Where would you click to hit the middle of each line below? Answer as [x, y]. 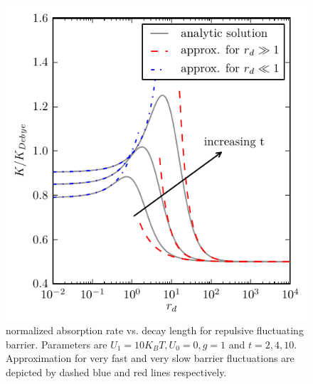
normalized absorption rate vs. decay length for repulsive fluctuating [155, 330]
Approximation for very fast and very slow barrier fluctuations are [150, 358]
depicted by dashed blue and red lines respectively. [116, 372]
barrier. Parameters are [57, 344]
